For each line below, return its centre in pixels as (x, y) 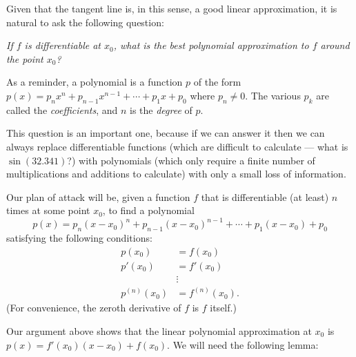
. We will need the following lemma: (243, 344)
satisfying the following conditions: (79, 238)
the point (25, 58)
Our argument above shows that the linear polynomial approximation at (159, 330)
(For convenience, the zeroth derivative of (94, 308)
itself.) (223, 308)
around (335, 45)
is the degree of (161, 109)
